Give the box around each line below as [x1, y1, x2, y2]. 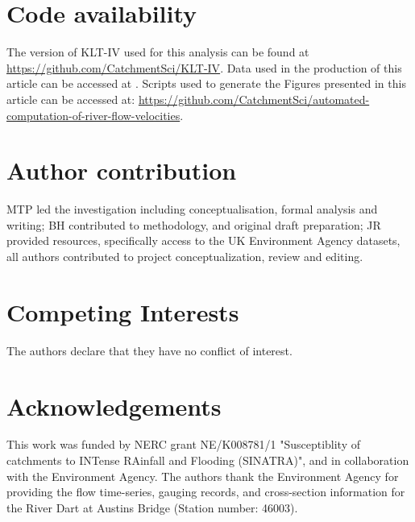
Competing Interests [6, 295, 239, 328]
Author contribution [6, 154, 237, 187]
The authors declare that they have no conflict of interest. [6, 342, 293, 358]
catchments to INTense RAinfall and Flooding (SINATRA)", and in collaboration [6, 452, 409, 469]
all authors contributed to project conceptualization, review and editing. [6, 248, 363, 264]
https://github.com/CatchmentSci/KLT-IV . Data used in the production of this [6, 59, 402, 76]
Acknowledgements [6, 389, 222, 422]
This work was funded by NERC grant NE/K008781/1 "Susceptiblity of [6, 436, 360, 453]
